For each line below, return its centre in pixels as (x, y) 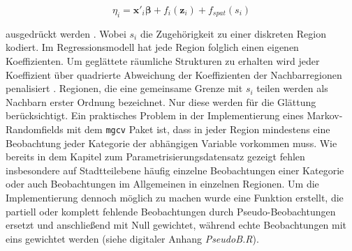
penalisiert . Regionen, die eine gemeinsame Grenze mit (124, 88)
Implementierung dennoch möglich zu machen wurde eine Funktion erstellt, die (175, 197)
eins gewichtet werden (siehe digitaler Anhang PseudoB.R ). (132, 238)
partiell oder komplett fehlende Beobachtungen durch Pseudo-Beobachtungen (171, 211)
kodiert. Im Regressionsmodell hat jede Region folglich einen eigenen (152, 47)
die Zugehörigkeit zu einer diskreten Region (233, 33)
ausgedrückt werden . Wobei (66, 33)
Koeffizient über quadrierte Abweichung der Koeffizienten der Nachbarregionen (174, 74)
